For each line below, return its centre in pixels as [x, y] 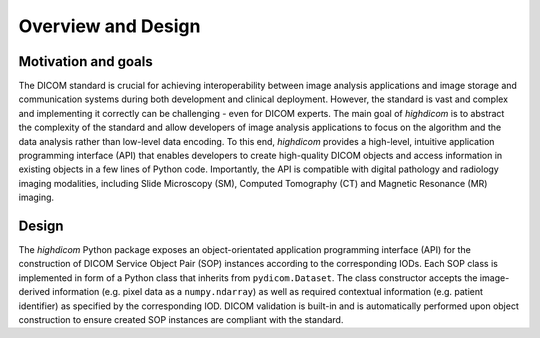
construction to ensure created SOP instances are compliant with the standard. [181, 320]
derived [34, 292]
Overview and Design [109, 26]
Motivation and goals [86, 61]
